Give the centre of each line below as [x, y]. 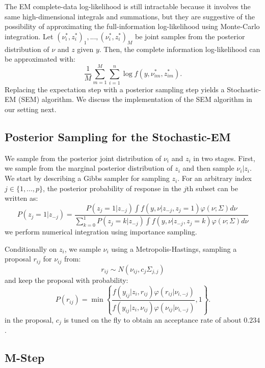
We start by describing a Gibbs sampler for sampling [87, 178]
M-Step [25, 358]
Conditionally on [31, 248]
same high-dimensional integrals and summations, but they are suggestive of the [130, 16]
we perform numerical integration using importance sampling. [101, 232]
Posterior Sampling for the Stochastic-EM [118, 137]
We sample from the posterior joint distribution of [83, 158]
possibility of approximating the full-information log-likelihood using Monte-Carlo [132, 26]
